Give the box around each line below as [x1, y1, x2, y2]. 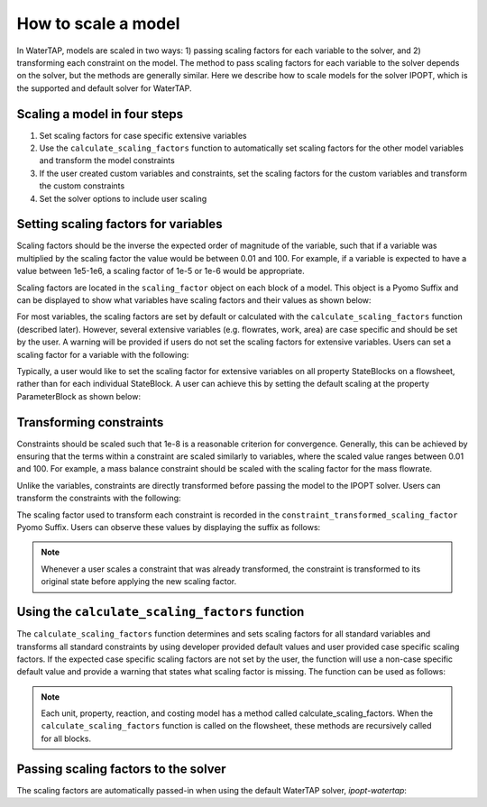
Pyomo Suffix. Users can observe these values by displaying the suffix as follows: [16, 522, 321, 533]
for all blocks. [41, 733, 92, 744]
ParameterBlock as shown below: [16, 390, 142, 401]
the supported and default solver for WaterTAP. [16, 82, 192, 94]
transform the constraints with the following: [16, 492, 181, 504]
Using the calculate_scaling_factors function [16, 604, 305, 619]
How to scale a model [16, 14, 180, 33]
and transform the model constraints [39, 155, 175, 166]
